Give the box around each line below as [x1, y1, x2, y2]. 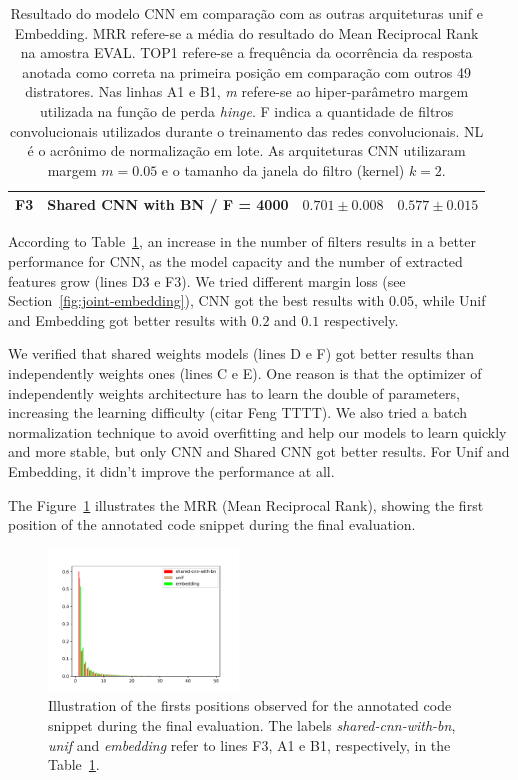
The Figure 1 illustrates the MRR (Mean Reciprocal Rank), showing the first [8, 494, 484, 515]
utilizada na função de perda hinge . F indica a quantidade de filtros [40, 100, 454, 121]
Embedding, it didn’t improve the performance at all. [8, 460, 335, 481]
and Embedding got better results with [8, 309, 247, 330]
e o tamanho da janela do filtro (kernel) [161, 159, 405, 180]
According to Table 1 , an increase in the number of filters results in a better [8, 231, 476, 252]
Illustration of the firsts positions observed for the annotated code [48, 695, 452, 716]
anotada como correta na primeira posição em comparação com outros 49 [22, 61, 472, 82]
